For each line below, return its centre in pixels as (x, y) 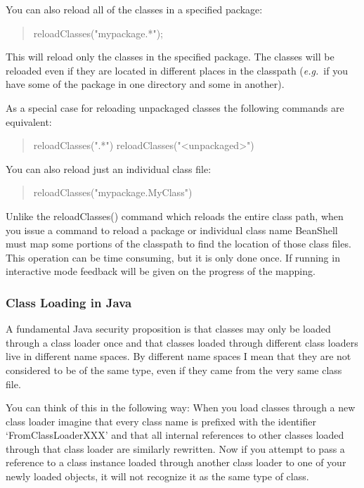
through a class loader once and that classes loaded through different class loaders (182, 342)
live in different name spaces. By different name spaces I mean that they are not (178, 356)
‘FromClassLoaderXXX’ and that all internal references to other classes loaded (175, 435)
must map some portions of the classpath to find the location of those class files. (178, 244)
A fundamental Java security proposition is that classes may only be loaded (168, 329)
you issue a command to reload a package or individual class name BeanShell (172, 230)
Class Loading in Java (69, 302)
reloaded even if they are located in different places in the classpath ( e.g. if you (177, 70)
